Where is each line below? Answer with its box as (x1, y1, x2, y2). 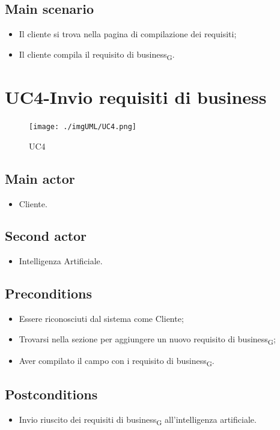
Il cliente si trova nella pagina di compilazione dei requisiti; (19, 28, 237, 40)
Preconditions (5, 284, 92, 303)
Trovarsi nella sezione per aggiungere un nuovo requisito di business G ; (19, 332, 276, 347)
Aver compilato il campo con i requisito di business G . (19, 354, 215, 368)
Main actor (5, 169, 75, 187)
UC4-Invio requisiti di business (5, 85, 267, 109)
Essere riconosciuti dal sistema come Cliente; (19, 312, 184, 325)
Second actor (5, 226, 87, 245)
